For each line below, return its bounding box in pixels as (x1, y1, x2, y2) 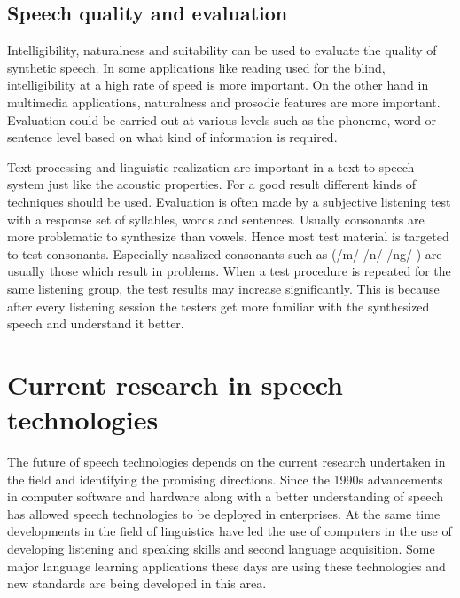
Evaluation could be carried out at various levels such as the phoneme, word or (7, 110, 437, 129)
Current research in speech (7, 366, 344, 402)
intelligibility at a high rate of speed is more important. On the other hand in (7, 75, 429, 94)
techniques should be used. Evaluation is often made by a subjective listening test (7, 192, 451, 210)
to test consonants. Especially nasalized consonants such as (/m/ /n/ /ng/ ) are (7, 244, 442, 263)
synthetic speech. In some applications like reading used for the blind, (7, 58, 386, 76)
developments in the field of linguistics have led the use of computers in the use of (7, 522, 452, 540)
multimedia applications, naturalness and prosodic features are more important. (7, 92, 441, 111)
